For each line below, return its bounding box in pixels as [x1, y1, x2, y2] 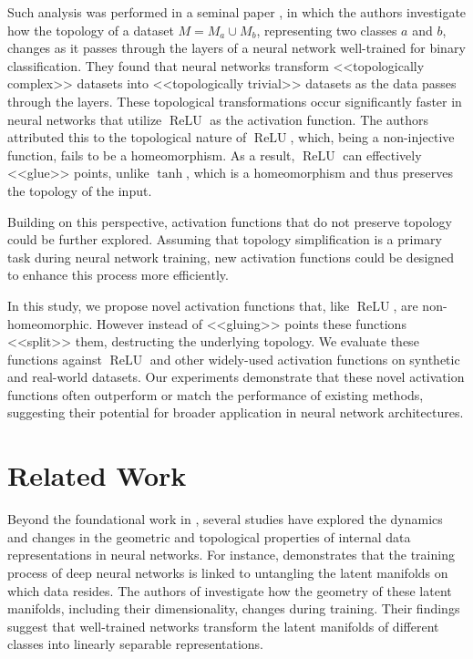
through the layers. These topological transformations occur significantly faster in [7, 91, 462, 110]
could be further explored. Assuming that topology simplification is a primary [7, 230, 442, 249]
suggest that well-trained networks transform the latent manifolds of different [7, 616, 439, 635]
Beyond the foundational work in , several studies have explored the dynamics [7, 510, 443, 529]
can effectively [343, 145, 422, 164]
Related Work [7, 457, 187, 494]
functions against [7, 349, 103, 368]
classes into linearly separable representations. [7, 634, 263, 654]
